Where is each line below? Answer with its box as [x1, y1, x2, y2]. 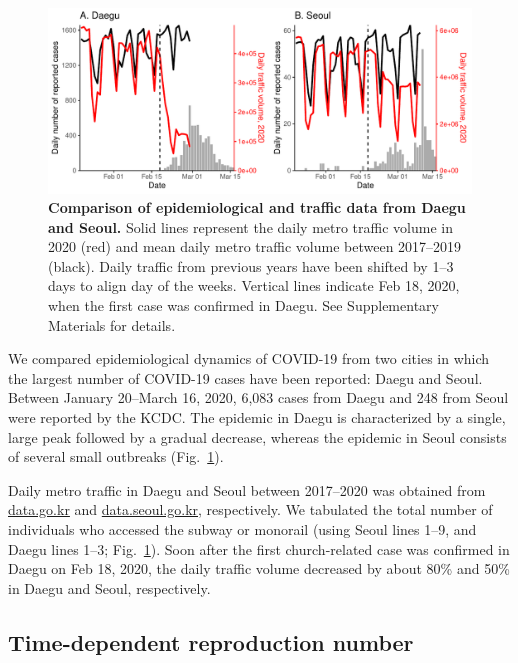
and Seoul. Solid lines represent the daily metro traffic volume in [48, 216, 453, 237]
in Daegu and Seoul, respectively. [8, 577, 211, 598]
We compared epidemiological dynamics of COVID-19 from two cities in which [8, 348, 490, 369]
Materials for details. [48, 314, 176, 335]
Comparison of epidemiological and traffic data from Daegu [48, 197, 466, 218]
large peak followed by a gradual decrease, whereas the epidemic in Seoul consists [8, 426, 507, 447]
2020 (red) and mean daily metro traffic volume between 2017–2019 [48, 236, 462, 257]
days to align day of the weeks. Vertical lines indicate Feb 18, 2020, [48, 275, 460, 296]
